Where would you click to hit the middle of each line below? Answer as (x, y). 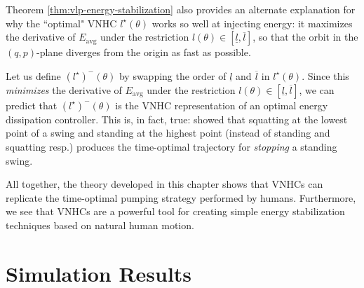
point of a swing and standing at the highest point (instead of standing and (168, 133)
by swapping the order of (173, 75)
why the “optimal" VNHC (61, 23)
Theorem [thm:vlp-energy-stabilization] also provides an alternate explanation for (181, 9)
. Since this (325, 75)
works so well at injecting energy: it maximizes (252, 23)
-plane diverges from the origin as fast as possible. (144, 52)
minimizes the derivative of (64, 89)
